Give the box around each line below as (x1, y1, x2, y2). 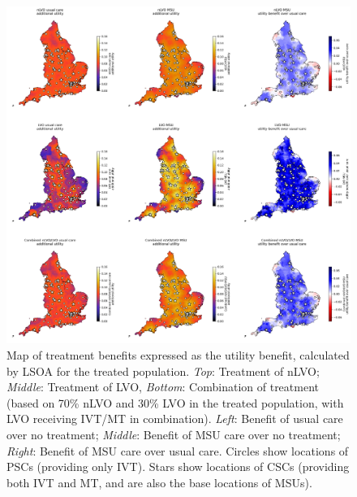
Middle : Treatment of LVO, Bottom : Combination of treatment (6, 378, 319, 395)
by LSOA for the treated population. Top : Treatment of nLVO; (6, 362, 320, 379)
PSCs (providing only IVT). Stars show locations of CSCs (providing (6, 458, 350, 475)
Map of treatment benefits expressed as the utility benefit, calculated (6, 347, 350, 364)
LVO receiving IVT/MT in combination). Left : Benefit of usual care (6, 410, 343, 427)
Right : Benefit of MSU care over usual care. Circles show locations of (6, 442, 349, 459)
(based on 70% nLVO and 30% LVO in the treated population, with (6, 394, 344, 411)
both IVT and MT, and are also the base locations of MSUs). (6, 473, 312, 490)
